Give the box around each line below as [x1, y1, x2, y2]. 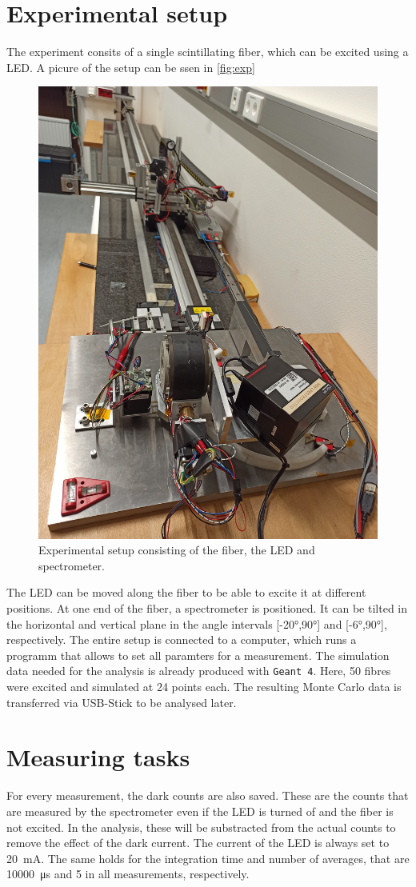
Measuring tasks [6, 741, 190, 773]
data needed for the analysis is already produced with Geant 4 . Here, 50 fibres [6, 662, 391, 679]
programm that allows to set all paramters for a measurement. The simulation [6, 646, 390, 663]
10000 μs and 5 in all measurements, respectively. [6, 865, 250, 882]
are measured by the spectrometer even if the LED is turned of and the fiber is [6, 802, 394, 819]
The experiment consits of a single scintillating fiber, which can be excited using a [6, 43, 409, 60]
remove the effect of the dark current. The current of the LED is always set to [6, 834, 390, 851]
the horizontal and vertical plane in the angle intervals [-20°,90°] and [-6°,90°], [6, 615, 387, 632]
